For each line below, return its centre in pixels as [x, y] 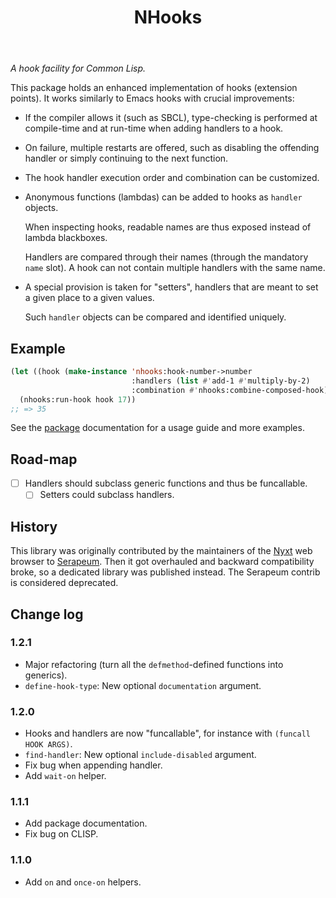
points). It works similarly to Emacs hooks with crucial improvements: [152, 98]
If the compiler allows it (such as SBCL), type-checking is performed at [171, 118]
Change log [47, 614]
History [34, 526]
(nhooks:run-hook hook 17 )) [78, 399]
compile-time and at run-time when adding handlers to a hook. [154, 128]
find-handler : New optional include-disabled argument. [140, 755]
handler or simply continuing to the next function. [126, 158]
